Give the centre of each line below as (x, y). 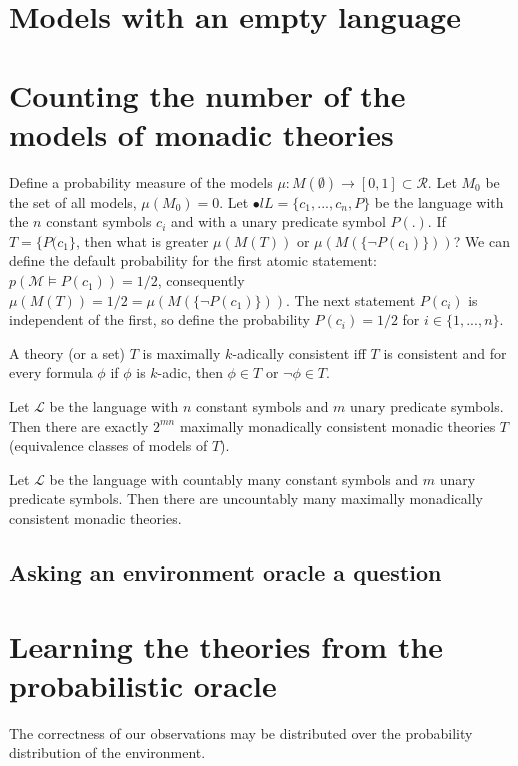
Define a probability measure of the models (141, 181)
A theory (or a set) (67, 352)
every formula (51, 372)
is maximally (181, 352)
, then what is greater (142, 240)
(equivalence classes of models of (108, 445)
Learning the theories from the (226, 645)
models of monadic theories (201, 133)
